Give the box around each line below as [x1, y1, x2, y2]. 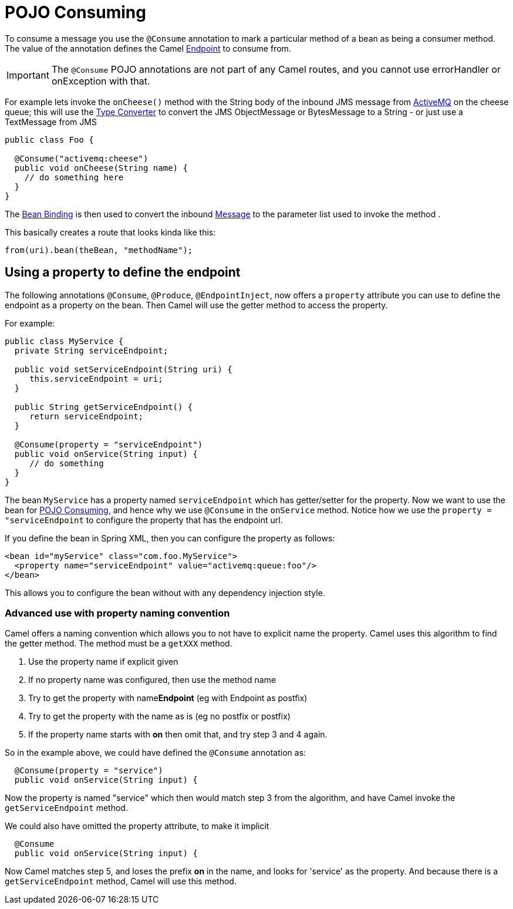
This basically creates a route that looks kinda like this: [5, 227, 216, 237]
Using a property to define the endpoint [5, 265, 241, 280]
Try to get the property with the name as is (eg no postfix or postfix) [28, 711, 291, 722]
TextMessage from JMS [5, 116, 97, 127]
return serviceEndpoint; [29, 411, 144, 421]
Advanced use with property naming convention [5, 607, 230, 619]
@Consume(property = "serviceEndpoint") [14, 439, 203, 449]
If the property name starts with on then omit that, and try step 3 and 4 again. [28, 729, 328, 740]
